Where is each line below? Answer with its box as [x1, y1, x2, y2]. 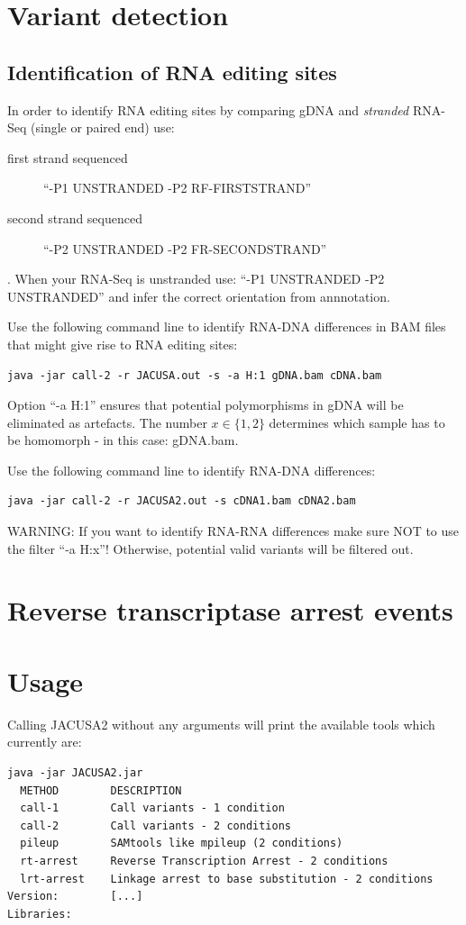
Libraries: [7, 907, 72, 920]
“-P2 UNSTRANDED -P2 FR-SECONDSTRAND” [43, 239, 327, 258]
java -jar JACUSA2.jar [7, 766, 143, 779]
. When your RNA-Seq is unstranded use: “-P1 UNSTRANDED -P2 [7, 269, 385, 288]
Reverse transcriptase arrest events [7, 592, 453, 629]
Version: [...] [7, 890, 143, 903]
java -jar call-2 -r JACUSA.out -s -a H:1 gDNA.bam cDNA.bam [7, 368, 382, 382]
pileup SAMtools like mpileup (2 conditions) [20, 837, 343, 850]
